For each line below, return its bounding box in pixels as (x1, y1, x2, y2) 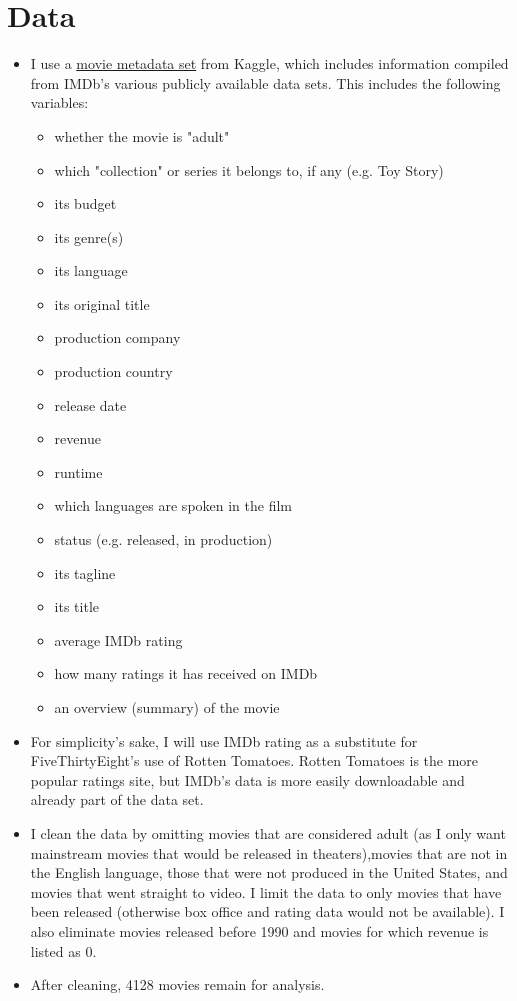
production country (54, 361, 173, 382)
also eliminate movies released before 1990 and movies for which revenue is (30, 920, 489, 941)
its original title (54, 293, 150, 314)
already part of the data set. (30, 789, 204, 810)
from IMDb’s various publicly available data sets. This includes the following (30, 72, 501, 93)
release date (54, 394, 127, 415)
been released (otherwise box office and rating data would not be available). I (30, 901, 505, 922)
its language (54, 260, 128, 281)
